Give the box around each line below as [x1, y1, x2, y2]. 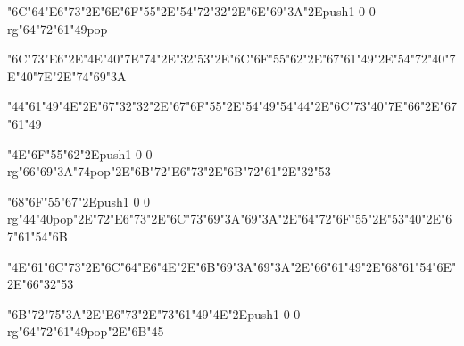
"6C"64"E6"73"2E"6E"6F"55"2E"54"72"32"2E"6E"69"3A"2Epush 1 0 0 [7, 2, 376, 20]
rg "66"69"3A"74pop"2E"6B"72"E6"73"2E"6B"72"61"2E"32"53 [7, 162, 331, 181]
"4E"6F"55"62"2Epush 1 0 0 [7, 144, 153, 163]
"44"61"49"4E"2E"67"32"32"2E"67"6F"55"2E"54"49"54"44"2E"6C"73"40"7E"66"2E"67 [7, 97, 457, 115]
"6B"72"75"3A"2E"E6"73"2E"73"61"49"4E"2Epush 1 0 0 [7, 304, 301, 323]
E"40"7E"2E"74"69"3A [7, 66, 127, 85]
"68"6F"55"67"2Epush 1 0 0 [7, 191, 151, 210]
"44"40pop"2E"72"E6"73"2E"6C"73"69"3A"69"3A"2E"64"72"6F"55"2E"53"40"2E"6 [18, 209, 452, 228]
